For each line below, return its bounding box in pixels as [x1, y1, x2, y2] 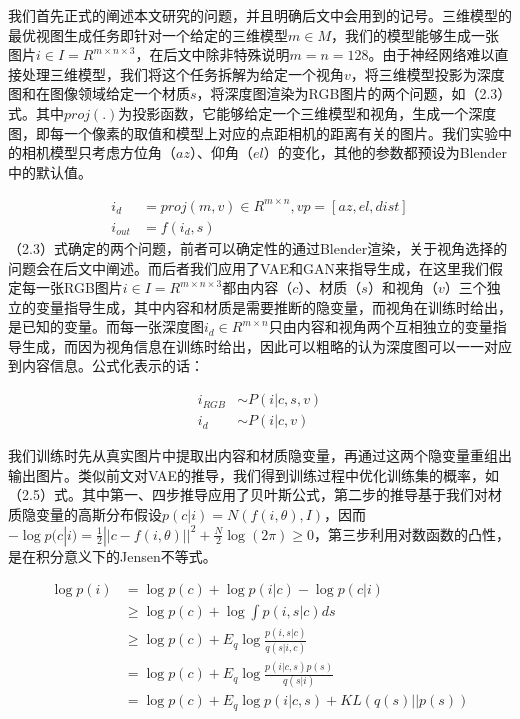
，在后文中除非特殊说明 [135, 44, 290, 65]
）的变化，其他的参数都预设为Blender [263, 142, 507, 163]
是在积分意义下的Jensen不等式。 [8, 545, 217, 566]
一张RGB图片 [35, 277, 123, 298]
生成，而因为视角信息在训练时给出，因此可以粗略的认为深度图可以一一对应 [21, 335, 512, 356]
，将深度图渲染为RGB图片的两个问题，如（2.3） [196, 83, 512, 104]
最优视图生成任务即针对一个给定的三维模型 [8, 24, 288, 45]
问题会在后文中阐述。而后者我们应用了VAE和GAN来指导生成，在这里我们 [8, 257, 489, 278]
